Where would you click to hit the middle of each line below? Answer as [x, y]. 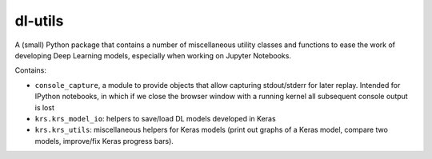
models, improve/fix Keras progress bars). [104, 141]
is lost [45, 107]
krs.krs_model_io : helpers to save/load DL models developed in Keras [155, 118]
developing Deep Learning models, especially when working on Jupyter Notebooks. [153, 55]
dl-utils [39, 21]
